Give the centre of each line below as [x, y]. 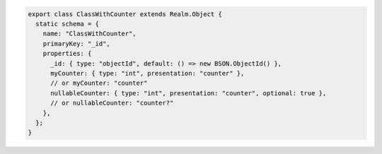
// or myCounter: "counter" [99, 83]
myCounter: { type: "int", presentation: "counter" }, [147, 73]
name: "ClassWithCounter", [90, 34]
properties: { [67, 54]
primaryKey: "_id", [77, 43]
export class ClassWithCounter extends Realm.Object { [125, 14]
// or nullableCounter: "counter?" [112, 103]
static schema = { [67, 24]
